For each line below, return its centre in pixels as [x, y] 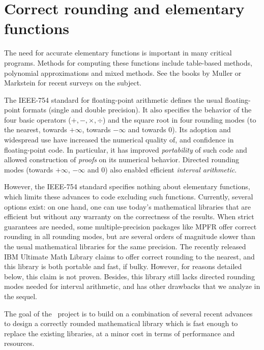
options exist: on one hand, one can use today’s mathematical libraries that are [128, 206]
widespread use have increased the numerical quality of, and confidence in [119, 140]
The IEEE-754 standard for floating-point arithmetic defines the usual [113, 99]
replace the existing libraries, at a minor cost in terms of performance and [120, 333]
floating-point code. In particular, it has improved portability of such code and [126, 149]
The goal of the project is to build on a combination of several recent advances [128, 313]
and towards [147, 129]
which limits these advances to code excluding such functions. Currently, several [129, 197]
